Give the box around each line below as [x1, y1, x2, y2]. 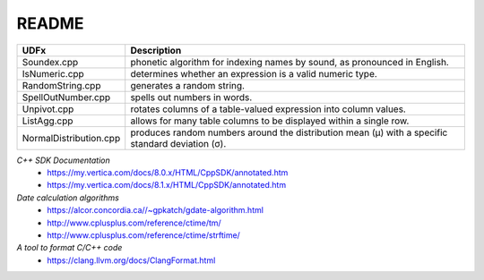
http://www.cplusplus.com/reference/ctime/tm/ [47, 217, 221, 228]
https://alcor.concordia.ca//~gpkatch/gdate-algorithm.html [47, 205, 264, 216]
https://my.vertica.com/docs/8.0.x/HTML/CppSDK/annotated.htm [47, 166, 289, 178]
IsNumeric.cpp [22, 67, 84, 80]
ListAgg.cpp [22, 115, 73, 127]
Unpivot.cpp [22, 103, 74, 115]
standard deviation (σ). [130, 137, 227, 149]
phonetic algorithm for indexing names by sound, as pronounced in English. [130, 55, 450, 68]
